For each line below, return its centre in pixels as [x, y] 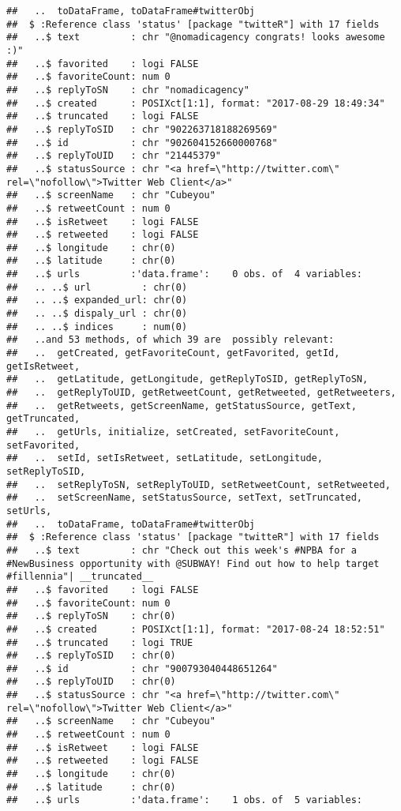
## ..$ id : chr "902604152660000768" [142, 143]
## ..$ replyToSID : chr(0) [91, 656]
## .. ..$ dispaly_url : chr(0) [97, 314]
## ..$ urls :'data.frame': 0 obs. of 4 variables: [185, 274]
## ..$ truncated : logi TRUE [100, 642]
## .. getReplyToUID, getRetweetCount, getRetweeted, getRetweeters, [201, 393]
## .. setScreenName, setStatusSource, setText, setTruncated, [185, 498]
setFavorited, [43, 445]
